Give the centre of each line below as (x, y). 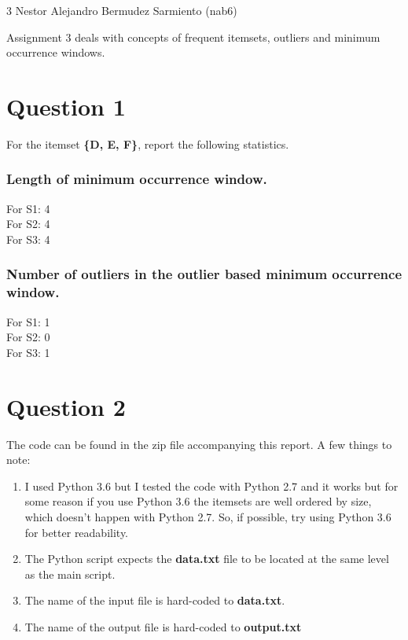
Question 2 (66, 406)
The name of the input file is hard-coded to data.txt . (155, 600)
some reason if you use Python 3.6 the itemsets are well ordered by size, (198, 501)
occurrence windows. (56, 52)
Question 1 (66, 106)
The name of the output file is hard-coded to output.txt (163, 626)
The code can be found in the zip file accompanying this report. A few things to (199, 444)
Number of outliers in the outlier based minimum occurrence (204, 274)
